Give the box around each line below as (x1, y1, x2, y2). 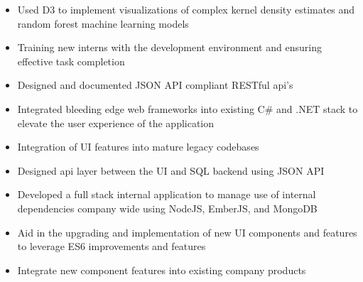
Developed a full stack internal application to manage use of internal (17, 187, 316, 202)
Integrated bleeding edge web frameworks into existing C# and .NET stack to (17, 101, 358, 116)
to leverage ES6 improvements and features (17, 239, 206, 254)
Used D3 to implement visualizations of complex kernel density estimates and (17, 2, 355, 16)
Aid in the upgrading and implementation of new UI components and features (17, 224, 357, 239)
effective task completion (17, 53, 125, 68)
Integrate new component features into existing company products (17, 262, 306, 277)
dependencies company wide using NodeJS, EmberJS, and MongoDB (17, 200, 318, 215)
